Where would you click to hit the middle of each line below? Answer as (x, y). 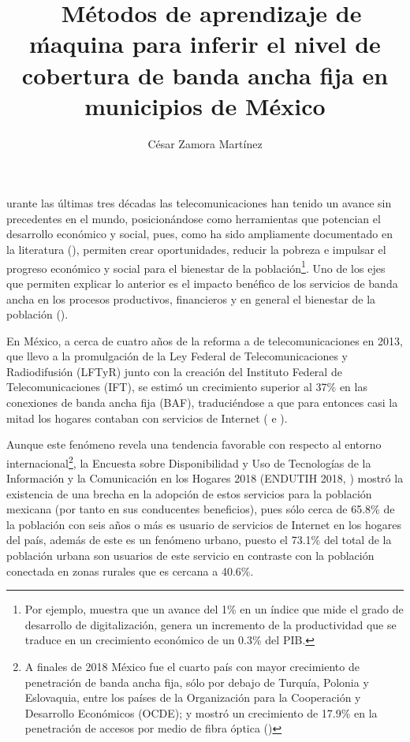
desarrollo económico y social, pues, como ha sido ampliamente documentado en (199, 234)
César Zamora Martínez (205, 143)
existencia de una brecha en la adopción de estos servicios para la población (189, 493)
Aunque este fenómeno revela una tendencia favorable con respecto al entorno (194, 444)
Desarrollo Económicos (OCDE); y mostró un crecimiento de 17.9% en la (201, 712)
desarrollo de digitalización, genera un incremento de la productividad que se (211, 624)
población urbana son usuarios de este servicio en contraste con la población (190, 556)
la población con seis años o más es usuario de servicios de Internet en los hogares (204, 524)
